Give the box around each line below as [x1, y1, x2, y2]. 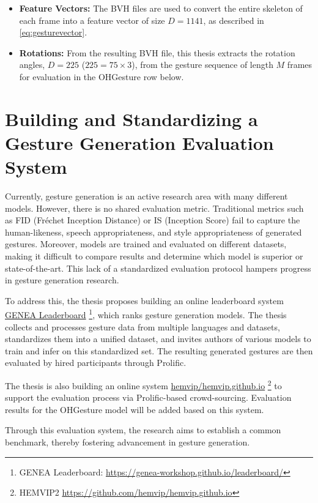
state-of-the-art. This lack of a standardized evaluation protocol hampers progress [5, 261, 311, 274]
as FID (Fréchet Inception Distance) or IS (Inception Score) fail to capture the [5, 214, 300, 226]
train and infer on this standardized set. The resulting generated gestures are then [5, 344, 313, 357]
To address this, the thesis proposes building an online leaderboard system [5, 294, 284, 307]
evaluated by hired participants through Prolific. [5, 356, 187, 369]
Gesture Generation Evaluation [5, 130, 274, 155]
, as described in [203, 13, 264, 26]
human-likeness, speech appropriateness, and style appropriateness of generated [5, 225, 302, 238]
